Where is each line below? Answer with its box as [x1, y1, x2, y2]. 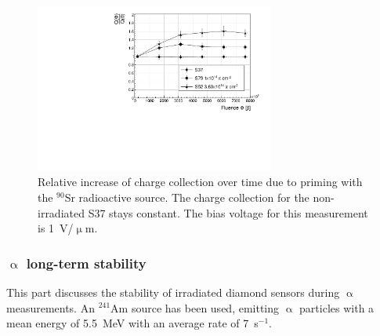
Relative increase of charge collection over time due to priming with [38, 173, 363, 190]
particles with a [299, 299, 375, 316]
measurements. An [6, 299, 95, 316]
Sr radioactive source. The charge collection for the [64, 188, 309, 205]
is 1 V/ [38, 220, 74, 236]
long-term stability [26, 253, 147, 272]
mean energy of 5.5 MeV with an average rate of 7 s [6, 315, 259, 331]
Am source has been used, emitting [110, 299, 280, 316]
